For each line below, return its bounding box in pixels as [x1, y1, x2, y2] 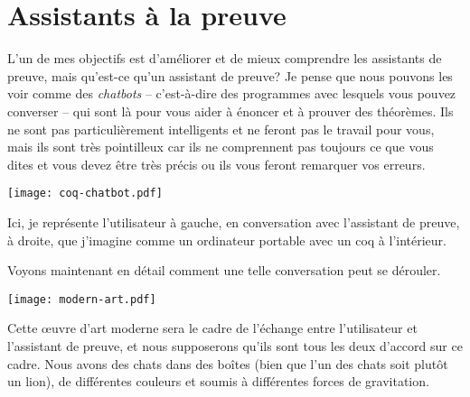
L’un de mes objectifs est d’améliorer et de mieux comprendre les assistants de [7, 49, 442, 68]
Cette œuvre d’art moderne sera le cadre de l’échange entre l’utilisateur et [7, 319, 418, 337]
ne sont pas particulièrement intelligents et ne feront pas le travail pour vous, [7, 119, 435, 138]
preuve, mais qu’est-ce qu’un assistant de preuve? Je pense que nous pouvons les [7, 66, 453, 85]
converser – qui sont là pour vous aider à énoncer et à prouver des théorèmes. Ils [7, 101, 454, 120]
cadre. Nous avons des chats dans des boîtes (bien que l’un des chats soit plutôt [7, 354, 448, 373]
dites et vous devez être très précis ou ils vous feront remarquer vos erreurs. [7, 154, 426, 173]
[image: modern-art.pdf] [7, 292, 156, 306]
